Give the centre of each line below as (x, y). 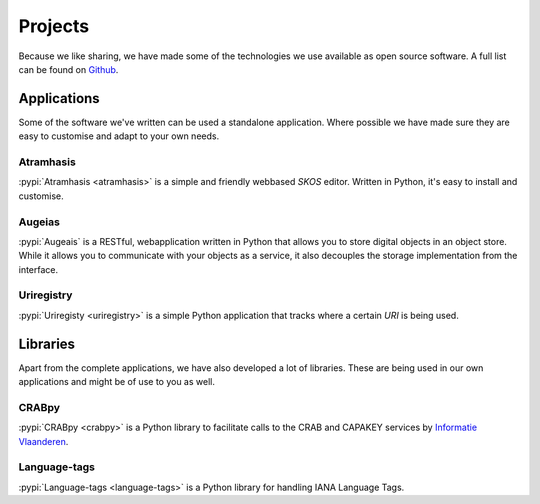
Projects (54, 26)
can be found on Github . (68, 69)
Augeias (39, 222)
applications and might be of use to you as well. (116, 382)
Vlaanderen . (43, 441)
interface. (38, 269)
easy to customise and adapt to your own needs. (119, 136)
